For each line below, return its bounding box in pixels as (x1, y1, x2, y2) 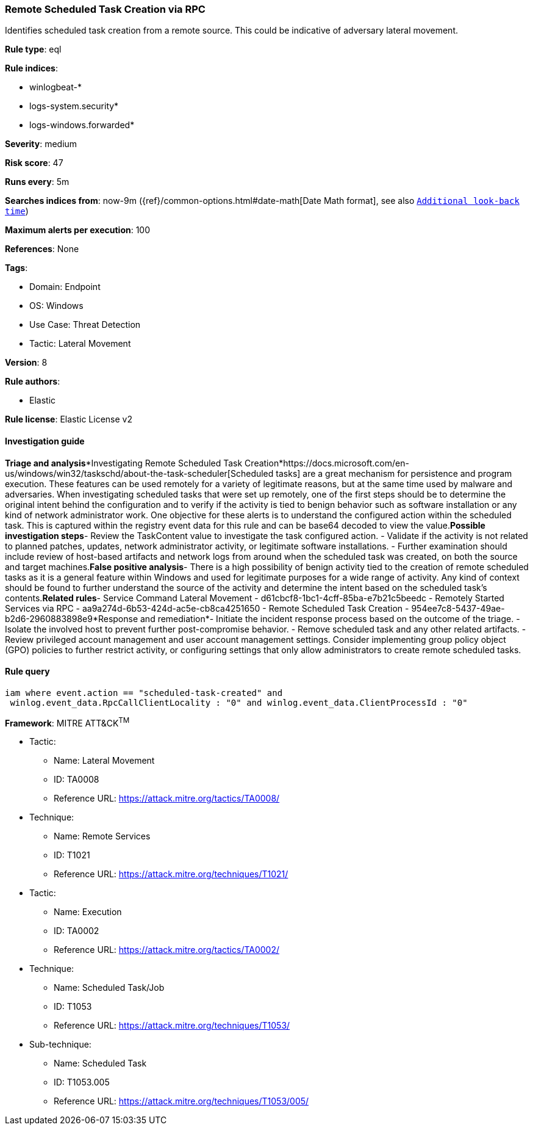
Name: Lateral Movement (54, 755, 155, 766)
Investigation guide (5, 435, 85, 446)
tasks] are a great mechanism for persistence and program (276, 468, 512, 479)
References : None (5, 244, 79, 255)
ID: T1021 (54, 850, 90, 861)
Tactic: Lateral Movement (29, 338, 131, 349)
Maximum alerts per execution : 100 (5, 225, 151, 236)
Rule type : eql (5, 44, 62, 55)
